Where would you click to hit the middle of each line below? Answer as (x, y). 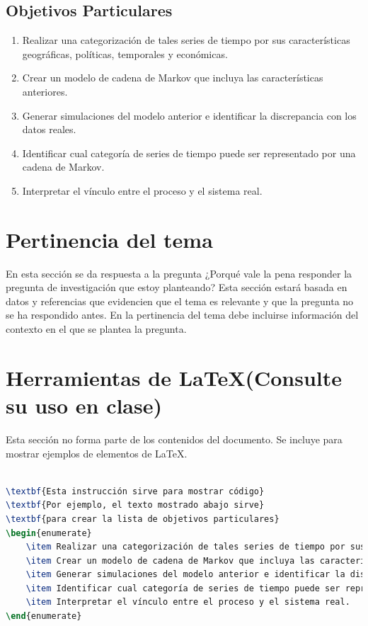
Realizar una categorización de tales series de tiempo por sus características (186, 40)
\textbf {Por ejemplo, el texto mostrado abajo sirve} (135, 505)
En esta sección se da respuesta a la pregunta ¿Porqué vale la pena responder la (179, 273)
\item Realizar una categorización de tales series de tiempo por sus (196, 547)
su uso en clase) (84, 405)
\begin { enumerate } (49, 533)
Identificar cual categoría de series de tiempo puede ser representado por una (189, 153)
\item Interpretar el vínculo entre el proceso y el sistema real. (188, 602)
